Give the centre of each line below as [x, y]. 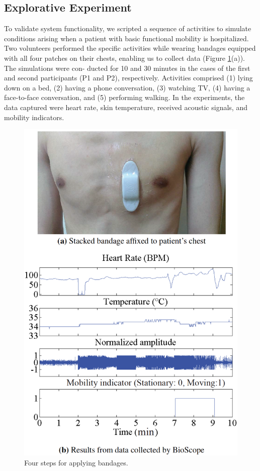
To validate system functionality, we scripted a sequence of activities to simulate [128, 28]
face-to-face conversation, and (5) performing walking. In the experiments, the [124, 97]
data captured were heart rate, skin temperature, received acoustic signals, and [126, 107]
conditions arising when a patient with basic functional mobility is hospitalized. [126, 38]
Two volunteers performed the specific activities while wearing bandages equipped [130, 48]
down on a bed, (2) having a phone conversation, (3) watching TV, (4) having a [127, 87]
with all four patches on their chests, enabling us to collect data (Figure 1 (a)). [124, 58]
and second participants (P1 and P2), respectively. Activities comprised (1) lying [128, 78]
